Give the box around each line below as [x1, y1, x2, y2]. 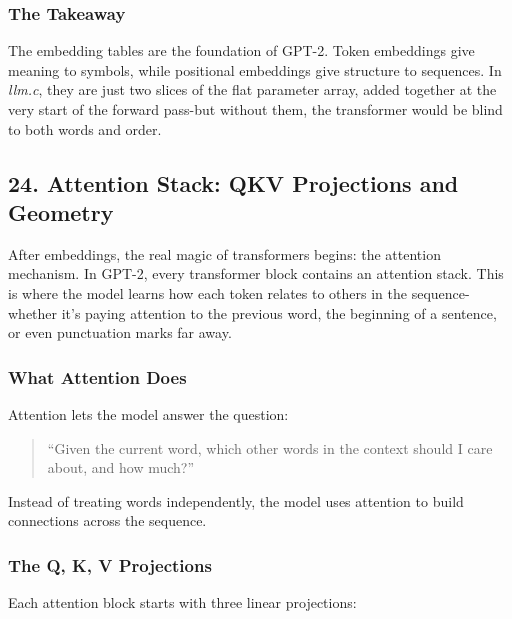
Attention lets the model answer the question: [8, 403, 289, 424]
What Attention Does [8, 364, 187, 389]
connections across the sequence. [8, 510, 207, 531]
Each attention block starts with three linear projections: [8, 592, 357, 613]
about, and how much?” [47, 457, 195, 478]
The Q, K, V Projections [8, 552, 212, 577]
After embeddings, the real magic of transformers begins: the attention [8, 243, 441, 264]
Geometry [8, 196, 114, 227]
